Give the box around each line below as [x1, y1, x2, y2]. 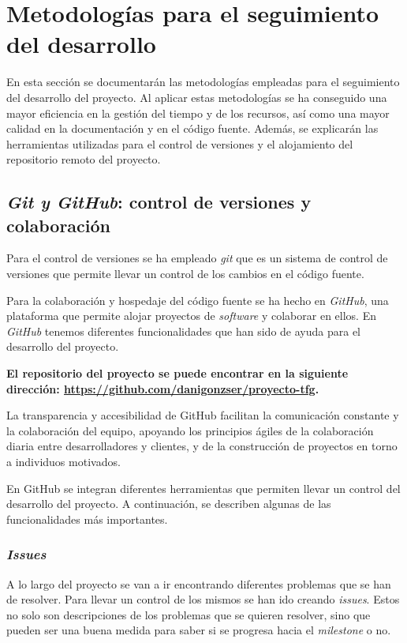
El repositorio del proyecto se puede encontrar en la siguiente [6, 365, 349, 382]
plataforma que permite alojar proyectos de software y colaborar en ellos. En [6, 307, 376, 324]
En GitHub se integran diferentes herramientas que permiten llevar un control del [6, 479, 401, 496]
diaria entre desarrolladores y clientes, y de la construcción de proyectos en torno [6, 438, 398, 454]
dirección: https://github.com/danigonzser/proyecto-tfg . [6, 380, 319, 397]
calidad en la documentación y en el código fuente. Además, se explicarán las [6, 120, 379, 137]
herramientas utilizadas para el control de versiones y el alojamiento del [6, 135, 353, 152]
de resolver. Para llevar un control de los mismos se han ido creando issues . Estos [6, 591, 400, 607]
